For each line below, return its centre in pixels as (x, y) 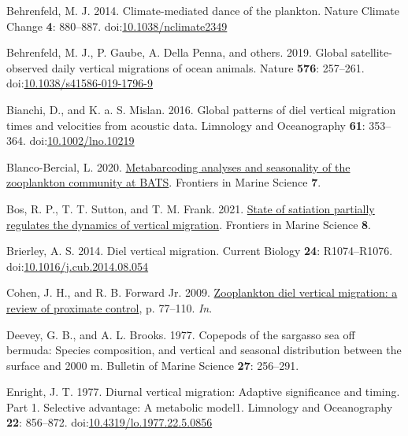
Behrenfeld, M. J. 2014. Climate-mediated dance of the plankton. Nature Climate (203, 10)
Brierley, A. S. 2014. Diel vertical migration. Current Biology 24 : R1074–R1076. (200, 251)
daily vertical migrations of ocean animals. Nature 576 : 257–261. (208, 67)
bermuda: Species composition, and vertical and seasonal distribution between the (204, 350)
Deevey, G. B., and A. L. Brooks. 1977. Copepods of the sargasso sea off (181, 334)
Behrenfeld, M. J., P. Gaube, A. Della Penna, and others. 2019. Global (177, 52)
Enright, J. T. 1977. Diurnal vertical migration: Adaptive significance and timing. (203, 392)
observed (28, 67)
